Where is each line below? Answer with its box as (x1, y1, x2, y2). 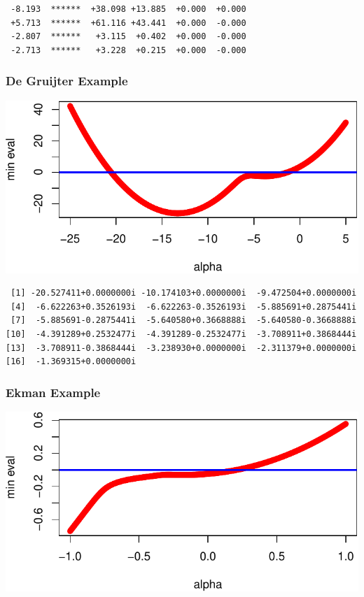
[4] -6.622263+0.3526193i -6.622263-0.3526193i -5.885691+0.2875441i (10, 301, 357, 312)
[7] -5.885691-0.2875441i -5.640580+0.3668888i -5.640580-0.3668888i (10, 315, 357, 326)
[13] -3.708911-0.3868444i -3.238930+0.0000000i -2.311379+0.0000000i (6, 343, 357, 353)
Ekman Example (6, 383, 101, 401)
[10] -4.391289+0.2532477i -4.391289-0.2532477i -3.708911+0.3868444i (6, 329, 357, 339)
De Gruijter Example (6, 72, 128, 89)
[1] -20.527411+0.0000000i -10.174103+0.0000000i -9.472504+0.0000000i (10, 288, 357, 298)
